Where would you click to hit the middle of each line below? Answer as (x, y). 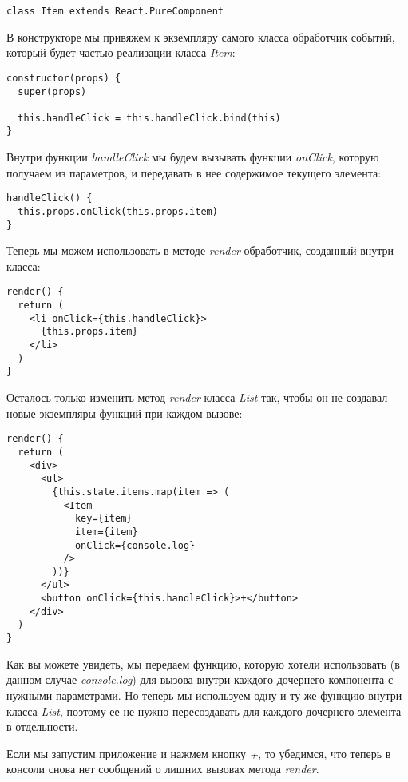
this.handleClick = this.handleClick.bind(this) (149, 118)
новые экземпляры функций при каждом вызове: (125, 413)
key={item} (103, 519)
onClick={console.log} (135, 545)
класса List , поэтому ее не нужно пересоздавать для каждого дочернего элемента (204, 711)
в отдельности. (42, 726)
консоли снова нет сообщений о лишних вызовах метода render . (163, 769)
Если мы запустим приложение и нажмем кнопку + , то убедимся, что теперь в (199, 753)
